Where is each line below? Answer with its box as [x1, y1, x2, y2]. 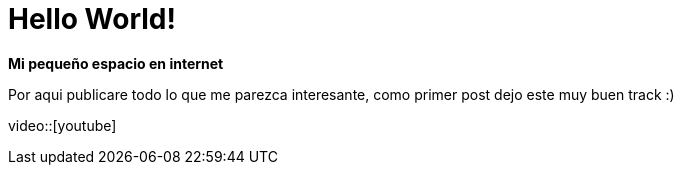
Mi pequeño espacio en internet [8, 54, 224, 72]
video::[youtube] [8, 116, 117, 134]
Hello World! [8, 2, 176, 36]
